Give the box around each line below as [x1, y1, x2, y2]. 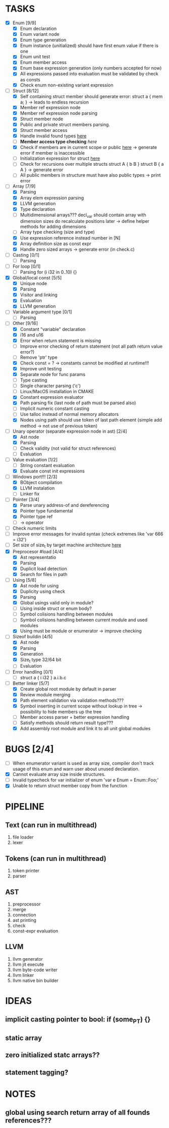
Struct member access [20, 127, 68, 133]
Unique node [20, 280, 47, 287]
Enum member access [20, 59, 67, 66]
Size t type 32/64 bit [20, 656, 62, 664]
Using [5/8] [12, 577, 36, 583]
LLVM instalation [20, 485, 55, 491]
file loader [12, 834, 34, 840]
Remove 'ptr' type [20, 354, 58, 360]
